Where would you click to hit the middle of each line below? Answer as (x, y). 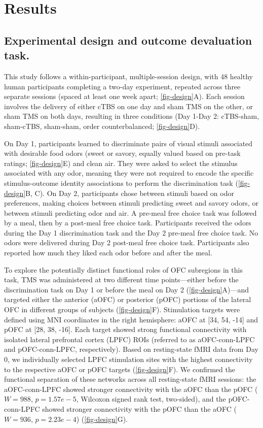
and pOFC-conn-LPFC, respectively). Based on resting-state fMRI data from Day (131, 349)
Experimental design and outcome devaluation (128, 40)
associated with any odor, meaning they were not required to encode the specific (129, 173)
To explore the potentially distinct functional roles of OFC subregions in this (123, 269)
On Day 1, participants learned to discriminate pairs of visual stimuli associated (128, 143)
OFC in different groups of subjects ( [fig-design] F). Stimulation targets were (122, 309)
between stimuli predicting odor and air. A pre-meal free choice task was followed (130, 212)
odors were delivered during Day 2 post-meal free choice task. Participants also (127, 242)
